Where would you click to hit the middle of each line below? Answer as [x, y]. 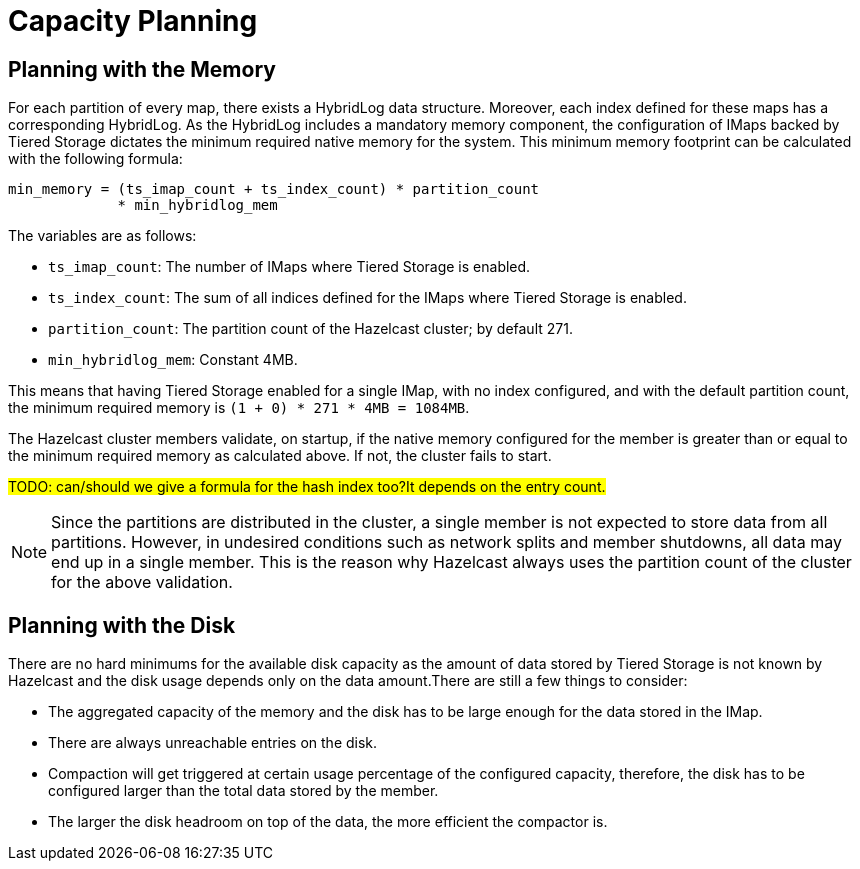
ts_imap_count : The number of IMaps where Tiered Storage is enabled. [289, 267]
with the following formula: [95, 159]
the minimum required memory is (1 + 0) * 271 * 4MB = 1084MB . [239, 408]
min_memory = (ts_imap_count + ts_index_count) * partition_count [274, 189]
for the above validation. [142, 582]
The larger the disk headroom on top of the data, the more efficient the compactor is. [328, 822]
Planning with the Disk [122, 625]
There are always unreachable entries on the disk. [213, 743]
